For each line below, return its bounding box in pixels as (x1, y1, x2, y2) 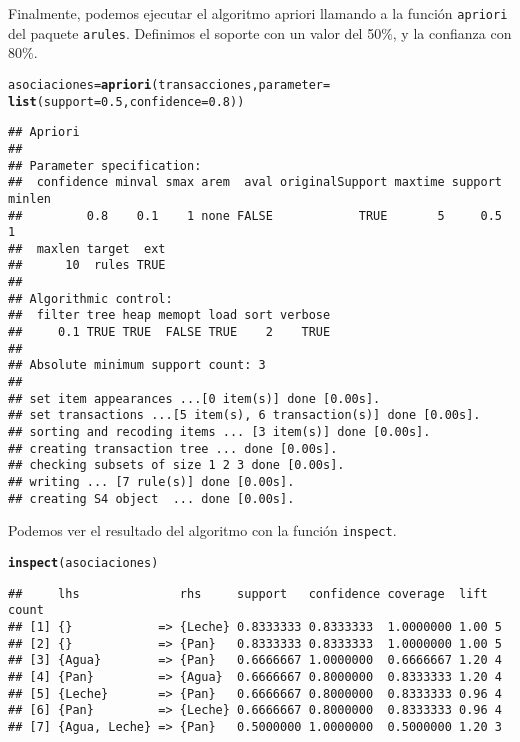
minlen (8, 191, 51, 206)
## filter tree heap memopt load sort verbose (8, 308, 331, 323)
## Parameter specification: (8, 158, 202, 173)
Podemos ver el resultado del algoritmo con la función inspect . (8, 520, 397, 541)
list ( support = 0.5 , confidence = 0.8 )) (8, 94, 245, 109)
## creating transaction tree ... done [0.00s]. (8, 441, 338, 456)
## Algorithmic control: (8, 291, 173, 306)
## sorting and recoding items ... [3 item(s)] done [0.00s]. (8, 425, 431, 440)
